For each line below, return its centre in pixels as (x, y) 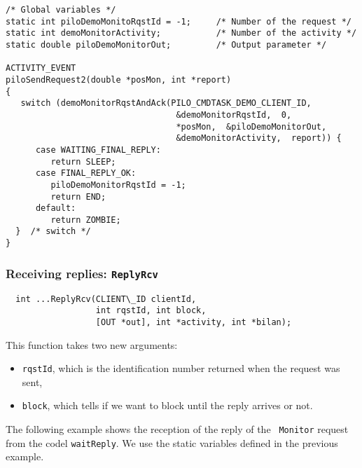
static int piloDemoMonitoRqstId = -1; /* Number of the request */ (179, 21)
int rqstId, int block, (151, 311)
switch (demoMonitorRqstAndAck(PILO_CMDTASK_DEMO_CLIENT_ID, (166, 103)
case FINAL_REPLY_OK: (86, 173)
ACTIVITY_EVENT (41, 68)
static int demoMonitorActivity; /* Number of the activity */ (181, 33)
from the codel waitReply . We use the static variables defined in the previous (172, 442)
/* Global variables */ (61, 10)
